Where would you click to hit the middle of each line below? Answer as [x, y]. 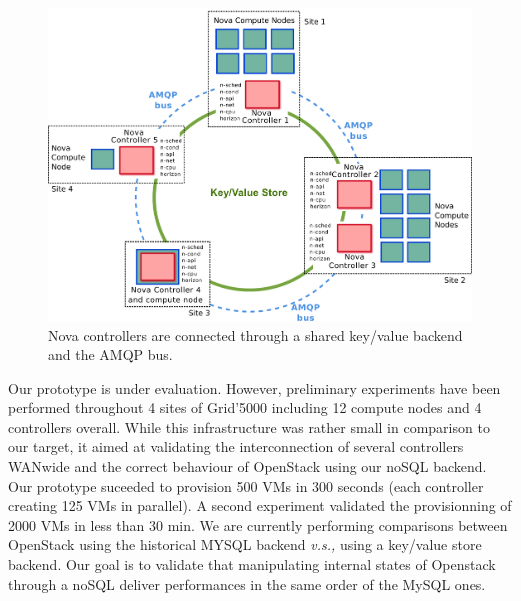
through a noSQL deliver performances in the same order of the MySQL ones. [247, 583]
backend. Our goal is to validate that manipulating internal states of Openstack [252, 564]
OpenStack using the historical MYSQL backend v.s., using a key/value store [245, 544]
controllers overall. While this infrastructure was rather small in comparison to [249, 426]
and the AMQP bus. [110, 354]
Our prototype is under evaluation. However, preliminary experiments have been [254, 387]
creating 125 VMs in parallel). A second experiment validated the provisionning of [260, 505]
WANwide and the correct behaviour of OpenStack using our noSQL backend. [247, 466]
